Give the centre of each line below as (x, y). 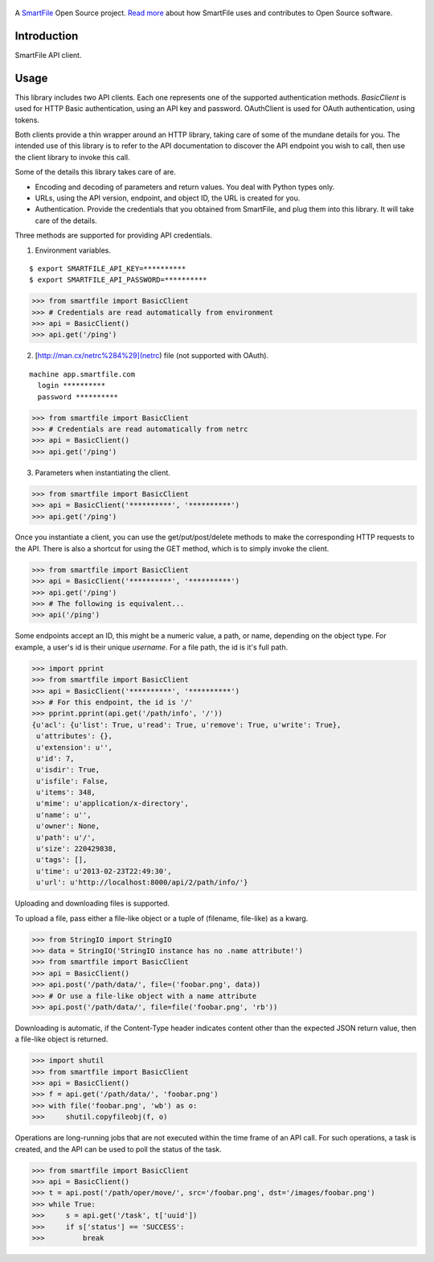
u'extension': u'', (74, 747)
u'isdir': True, (68, 770)
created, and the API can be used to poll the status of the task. (119, 1149)
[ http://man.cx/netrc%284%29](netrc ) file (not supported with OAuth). (152, 356)
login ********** (72, 386)
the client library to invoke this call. (72, 157)
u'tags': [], (62, 860)
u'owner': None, (68, 826)
